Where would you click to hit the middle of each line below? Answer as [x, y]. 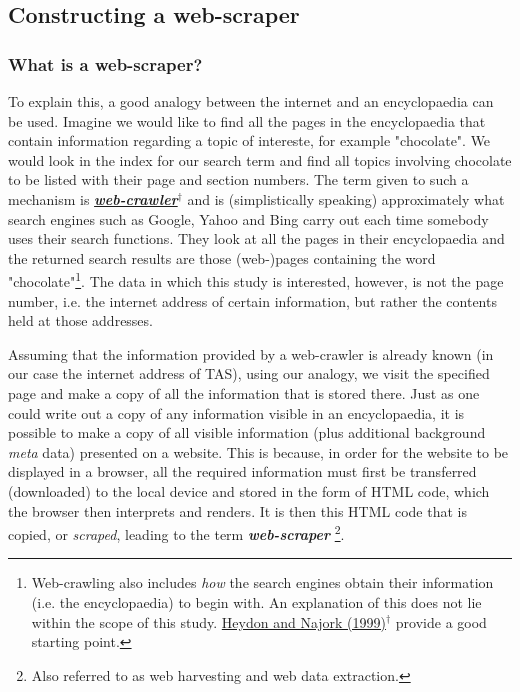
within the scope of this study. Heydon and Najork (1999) [209, 621]
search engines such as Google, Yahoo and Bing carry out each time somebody [248, 218]
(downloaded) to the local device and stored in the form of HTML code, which [249, 490]
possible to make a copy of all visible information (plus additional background [247, 432]
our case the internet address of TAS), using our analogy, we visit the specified [249, 373]
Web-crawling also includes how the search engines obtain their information [262, 582]
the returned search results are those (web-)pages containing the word [222, 257]
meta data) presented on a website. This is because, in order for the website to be [258, 451]
